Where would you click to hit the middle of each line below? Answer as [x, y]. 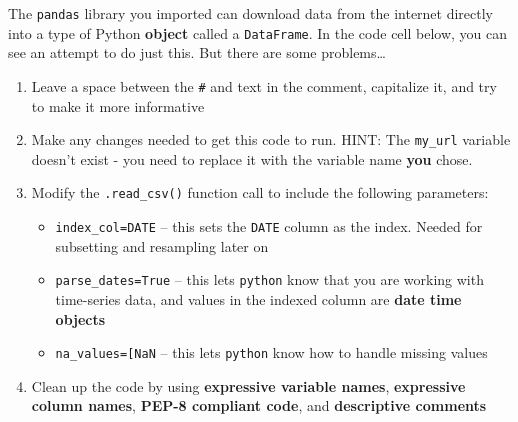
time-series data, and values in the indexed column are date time [258, 298]
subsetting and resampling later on [162, 245]
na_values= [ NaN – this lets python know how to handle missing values [271, 352]
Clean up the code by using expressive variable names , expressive [248, 385]
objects [80, 318]
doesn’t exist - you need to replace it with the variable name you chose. [252, 158]
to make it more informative [118, 105]
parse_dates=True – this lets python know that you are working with [269, 279]
